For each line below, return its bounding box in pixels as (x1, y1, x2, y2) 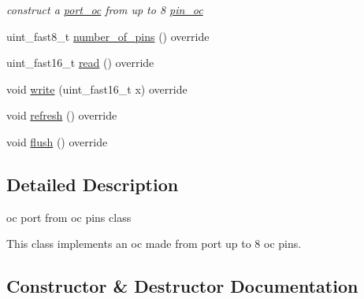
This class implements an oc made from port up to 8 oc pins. (6, 235, 302, 252)
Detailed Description (6, 172, 179, 196)
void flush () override (6, 133, 108, 149)
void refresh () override (6, 107, 117, 124)
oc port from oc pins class (6, 209, 132, 225)
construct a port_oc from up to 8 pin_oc (6, 2, 203, 17)
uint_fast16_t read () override (6, 54, 154, 71)
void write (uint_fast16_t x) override (6, 80, 188, 97)
